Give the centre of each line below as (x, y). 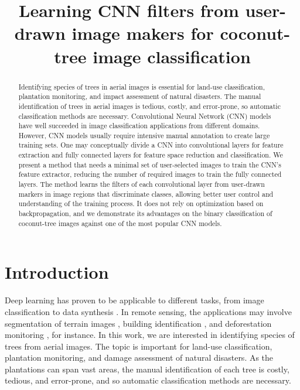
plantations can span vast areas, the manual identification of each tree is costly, (147, 369)
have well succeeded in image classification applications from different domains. (139, 126)
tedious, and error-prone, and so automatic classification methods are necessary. (148, 380)
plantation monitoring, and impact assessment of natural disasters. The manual (140, 96)
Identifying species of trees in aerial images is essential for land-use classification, (142, 86)
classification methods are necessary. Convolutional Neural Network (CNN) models (145, 116)
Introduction (57, 272)
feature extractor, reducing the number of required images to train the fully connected (150, 174)
